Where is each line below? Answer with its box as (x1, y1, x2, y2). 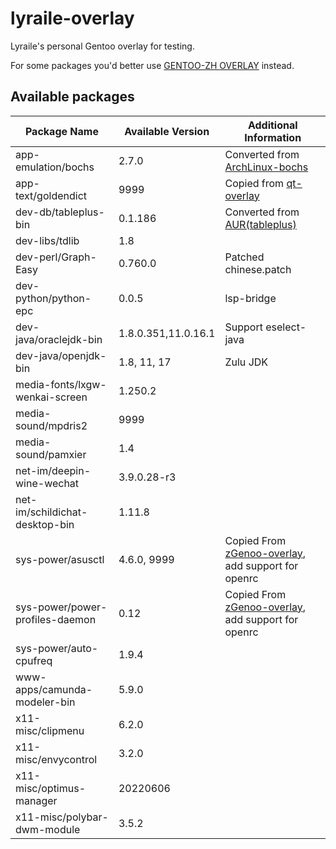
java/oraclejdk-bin (15, 332, 103, 346)
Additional (247, 118, 298, 132)
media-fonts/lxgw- (15, 377, 107, 391)
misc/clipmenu (15, 723, 85, 737)
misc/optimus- (15, 781, 87, 795)
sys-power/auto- (15, 641, 99, 655)
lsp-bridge (224, 291, 277, 305)
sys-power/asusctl (15, 552, 105, 566)
